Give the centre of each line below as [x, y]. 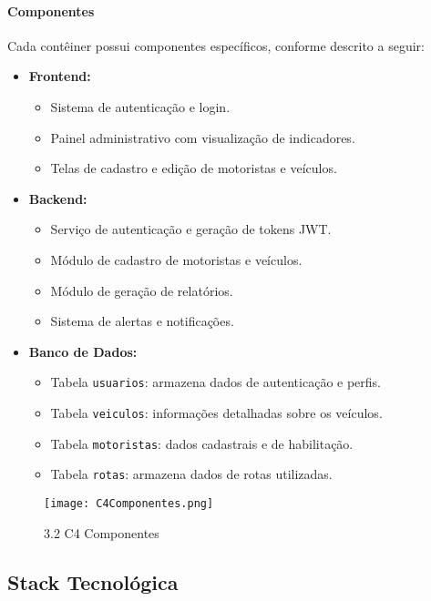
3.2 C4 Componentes [102, 532]
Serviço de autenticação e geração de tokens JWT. [191, 229]
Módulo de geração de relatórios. [142, 290]
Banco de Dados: [83, 351]
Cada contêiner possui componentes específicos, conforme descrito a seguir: [216, 45]
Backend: [58, 198]
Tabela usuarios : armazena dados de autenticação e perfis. [215, 382]
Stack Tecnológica [93, 581]
